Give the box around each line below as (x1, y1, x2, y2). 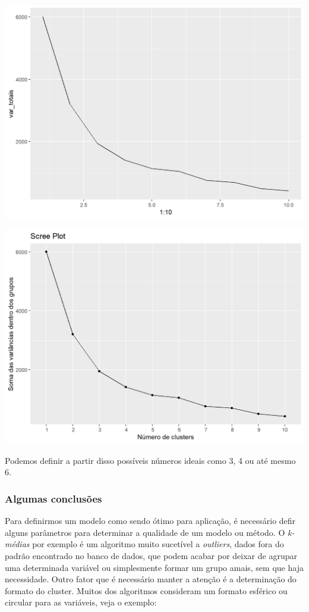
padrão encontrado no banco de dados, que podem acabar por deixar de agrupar (5, 549, 297, 561)
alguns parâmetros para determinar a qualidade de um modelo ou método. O (5, 526, 285, 538)
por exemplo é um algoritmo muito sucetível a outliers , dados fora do (32, 538, 284, 550)
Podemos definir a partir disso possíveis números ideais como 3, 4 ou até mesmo (5, 454, 296, 466)
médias (5, 538, 30, 550)
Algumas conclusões (5, 491, 102, 506)
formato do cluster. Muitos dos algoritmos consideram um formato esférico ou (5, 584, 288, 597)
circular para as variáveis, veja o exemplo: (5, 596, 157, 608)
